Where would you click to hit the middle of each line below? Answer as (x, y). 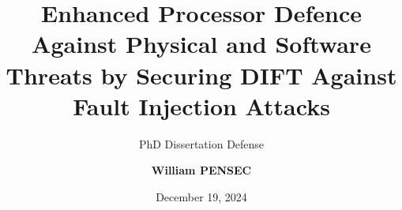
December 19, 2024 (201, 196)
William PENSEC (201, 170)
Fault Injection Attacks (201, 105)
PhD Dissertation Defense (201, 143)
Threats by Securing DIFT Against (201, 75)
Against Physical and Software (201, 44)
